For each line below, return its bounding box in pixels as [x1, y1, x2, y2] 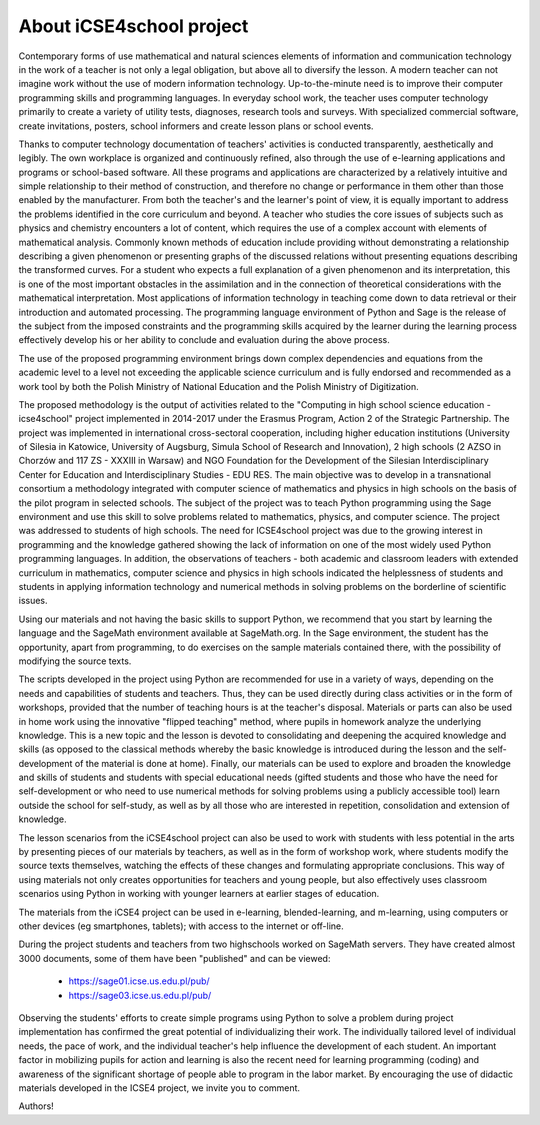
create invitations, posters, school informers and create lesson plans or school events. [18, 120, 374, 132]
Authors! [18, 1100, 54, 1112]
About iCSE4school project [18, 15, 249, 37]
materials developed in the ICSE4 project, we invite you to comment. [18, 1081, 300, 1094]
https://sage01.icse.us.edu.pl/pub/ [68, 975, 210, 987]
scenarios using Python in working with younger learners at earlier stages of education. [18, 888, 380, 900]
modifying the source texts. [18, 655, 132, 667]
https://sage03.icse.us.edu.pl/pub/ [68, 989, 212, 1001]
